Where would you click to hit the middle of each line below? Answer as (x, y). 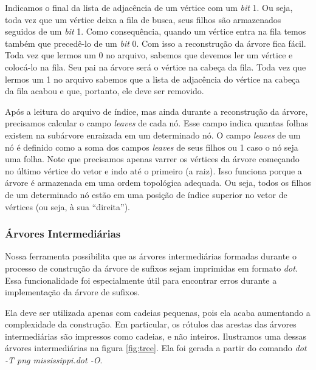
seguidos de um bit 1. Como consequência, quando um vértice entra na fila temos (156, 31)
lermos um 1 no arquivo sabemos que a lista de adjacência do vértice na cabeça (153, 79)
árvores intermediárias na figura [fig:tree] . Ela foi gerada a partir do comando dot (156, 348)
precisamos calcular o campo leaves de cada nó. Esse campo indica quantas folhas (156, 123)
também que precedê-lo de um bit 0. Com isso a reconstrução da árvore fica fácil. (156, 43)
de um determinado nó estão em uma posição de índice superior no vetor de (146, 194)
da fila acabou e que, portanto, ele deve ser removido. (105, 91)
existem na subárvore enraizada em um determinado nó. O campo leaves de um (153, 135)
